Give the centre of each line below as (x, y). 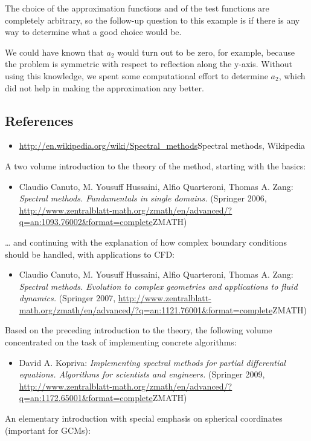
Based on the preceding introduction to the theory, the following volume (139, 330)
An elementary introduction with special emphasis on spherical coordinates (144, 418)
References (39, 120)
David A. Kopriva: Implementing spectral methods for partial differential (152, 362)
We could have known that (54, 52)
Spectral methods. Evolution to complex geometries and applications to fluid (158, 286)
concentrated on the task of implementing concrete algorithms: (121, 342)
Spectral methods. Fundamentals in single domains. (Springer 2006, (143, 198)
